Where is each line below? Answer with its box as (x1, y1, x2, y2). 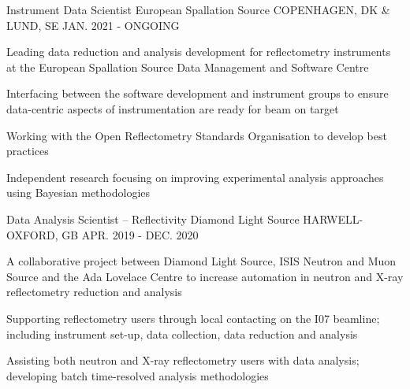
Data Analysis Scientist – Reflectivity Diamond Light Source (6, 210, 300, 227)
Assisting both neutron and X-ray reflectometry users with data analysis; (6, 352, 360, 369)
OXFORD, (6, 226, 58, 243)
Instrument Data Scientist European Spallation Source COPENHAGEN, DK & (6, 2, 390, 17)
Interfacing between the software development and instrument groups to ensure (6, 85, 389, 102)
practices (6, 143, 49, 159)
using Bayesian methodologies (6, 184, 151, 201)
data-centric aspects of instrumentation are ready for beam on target (6, 100, 339, 117)
